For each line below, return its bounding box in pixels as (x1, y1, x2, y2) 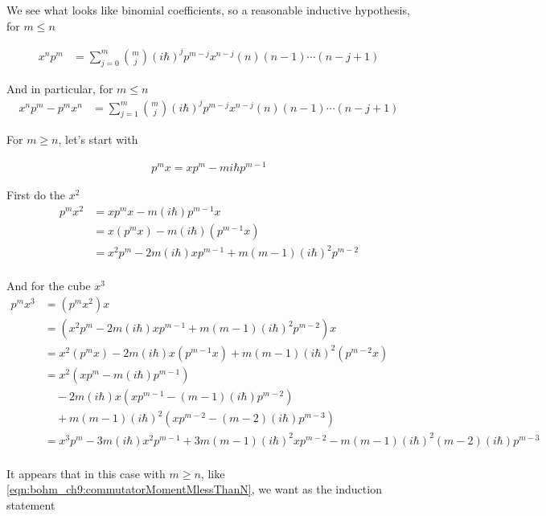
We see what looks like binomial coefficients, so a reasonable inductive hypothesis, (6, 2, 410, 18)
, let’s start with (58, 131, 138, 148)
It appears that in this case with (6, 465, 166, 481)
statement (6, 496, 55, 513)
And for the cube (6, 277, 91, 294)
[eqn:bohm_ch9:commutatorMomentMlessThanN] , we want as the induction (6, 481, 382, 498)
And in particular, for (6, 80, 113, 96)
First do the (6, 186, 66, 203)
